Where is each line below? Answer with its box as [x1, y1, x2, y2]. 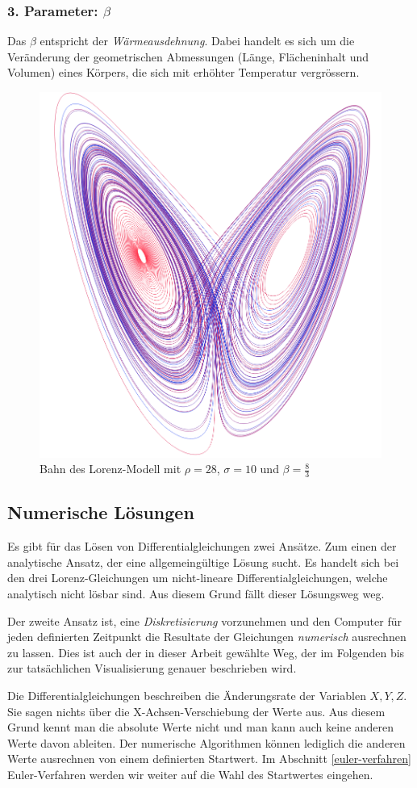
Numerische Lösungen [7, 500, 194, 525]
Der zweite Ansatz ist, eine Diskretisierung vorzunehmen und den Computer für [7, 612, 402, 629]
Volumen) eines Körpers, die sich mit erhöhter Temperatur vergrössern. [7, 64, 360, 81]
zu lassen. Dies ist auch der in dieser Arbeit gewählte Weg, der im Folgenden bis [7, 643, 405, 660]
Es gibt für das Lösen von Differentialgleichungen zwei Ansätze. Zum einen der [7, 538, 397, 555]
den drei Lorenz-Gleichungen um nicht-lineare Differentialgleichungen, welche [7, 569, 388, 586]
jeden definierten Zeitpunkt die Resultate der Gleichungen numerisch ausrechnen [7, 628, 407, 645]
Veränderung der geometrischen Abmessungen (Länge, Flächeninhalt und [7, 48, 369, 65]
